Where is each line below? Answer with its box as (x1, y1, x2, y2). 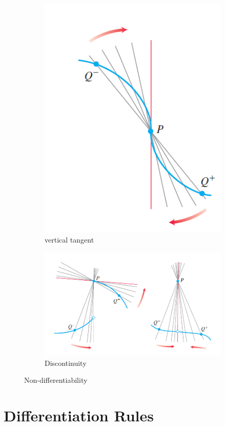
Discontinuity (45, 357, 87, 368)
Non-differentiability (24, 375, 88, 385)
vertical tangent (45, 234, 94, 245)
